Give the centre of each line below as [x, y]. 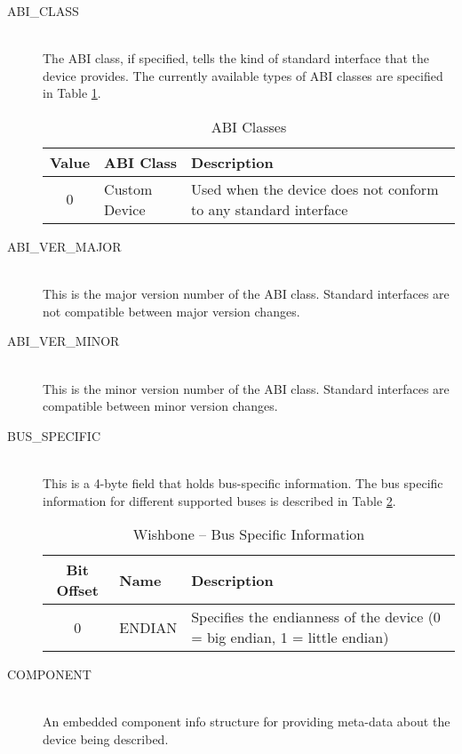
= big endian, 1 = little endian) [290, 638]
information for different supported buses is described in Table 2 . [219, 500]
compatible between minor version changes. [160, 406]
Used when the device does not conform [315, 188]
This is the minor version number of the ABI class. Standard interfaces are [246, 388]
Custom [128, 188]
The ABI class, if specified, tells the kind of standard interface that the [236, 58]
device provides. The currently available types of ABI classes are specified [243, 75]
